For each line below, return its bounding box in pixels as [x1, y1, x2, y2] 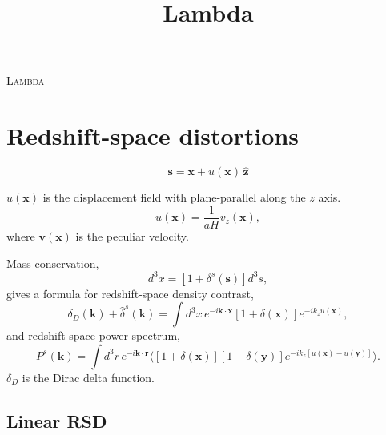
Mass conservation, [6, 254, 99, 271]
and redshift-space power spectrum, [6, 327, 180, 344]
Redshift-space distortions [6, 119, 300, 152]
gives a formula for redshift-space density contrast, [6, 285, 254, 301]
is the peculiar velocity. [75, 227, 189, 244]
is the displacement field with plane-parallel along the [42, 189, 306, 206]
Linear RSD [6, 408, 107, 433]
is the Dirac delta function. [22, 369, 155, 385]
